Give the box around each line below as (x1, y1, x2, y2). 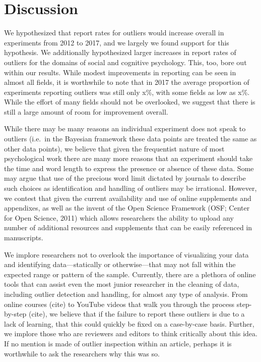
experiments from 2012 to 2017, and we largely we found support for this (4, 37, 229, 47)
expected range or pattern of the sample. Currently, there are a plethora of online (4, 269, 256, 279)
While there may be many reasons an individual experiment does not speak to (4, 123, 246, 134)
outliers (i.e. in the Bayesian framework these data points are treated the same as (4, 133, 257, 144)
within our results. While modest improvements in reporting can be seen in (4, 67, 236, 77)
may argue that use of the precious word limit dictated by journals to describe (4, 173, 246, 183)
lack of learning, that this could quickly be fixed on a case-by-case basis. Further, (4, 318, 254, 329)
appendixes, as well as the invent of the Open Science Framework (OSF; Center (4, 202, 250, 213)
